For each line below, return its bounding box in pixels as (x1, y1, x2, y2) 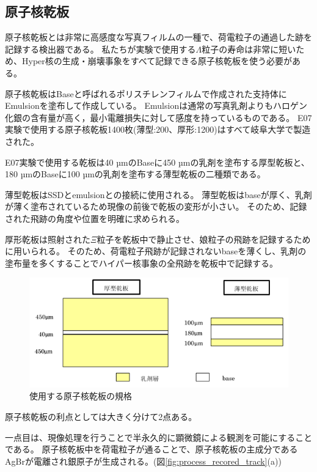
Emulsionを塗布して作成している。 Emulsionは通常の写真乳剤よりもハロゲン (5, 99, 307, 112)
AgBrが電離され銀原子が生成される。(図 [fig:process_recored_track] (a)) (5, 454, 282, 467)
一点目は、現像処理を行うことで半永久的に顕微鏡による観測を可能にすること (5, 430, 313, 443)
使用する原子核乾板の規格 (29, 389, 132, 402)
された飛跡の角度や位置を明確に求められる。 (5, 212, 184, 224)
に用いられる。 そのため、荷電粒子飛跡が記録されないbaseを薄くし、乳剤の (5, 245, 307, 257)
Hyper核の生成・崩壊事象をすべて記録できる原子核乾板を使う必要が (21, 54, 292, 67)
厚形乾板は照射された (5, 232, 90, 245)
